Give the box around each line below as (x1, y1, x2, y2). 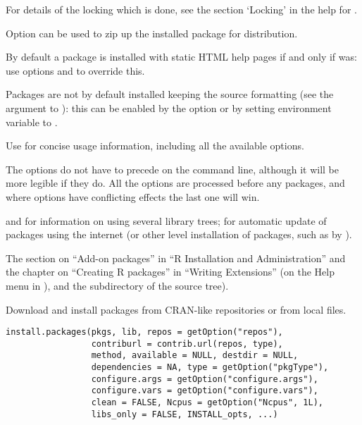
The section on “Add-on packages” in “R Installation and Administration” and (6, 250, 346, 265)
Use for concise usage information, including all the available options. (6, 138, 304, 153)
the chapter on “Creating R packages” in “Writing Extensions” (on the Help (6, 264, 335, 279)
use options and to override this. (6, 63, 145, 78)
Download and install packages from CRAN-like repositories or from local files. (6, 302, 347, 316)
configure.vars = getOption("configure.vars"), (91, 386, 318, 396)
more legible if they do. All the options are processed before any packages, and (6, 175, 345, 190)
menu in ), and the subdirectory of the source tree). (6, 278, 229, 292)
